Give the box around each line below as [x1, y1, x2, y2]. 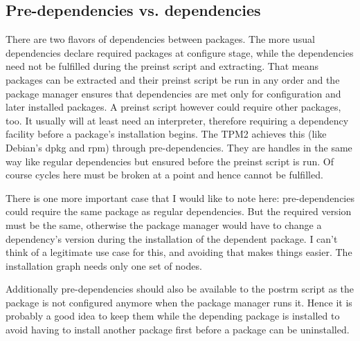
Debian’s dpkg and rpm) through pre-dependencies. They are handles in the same [6, 140, 352, 154]
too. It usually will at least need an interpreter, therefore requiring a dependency [6, 113, 349, 127]
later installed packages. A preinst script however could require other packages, [6, 100, 341, 114]
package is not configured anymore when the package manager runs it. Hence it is [6, 295, 352, 309]
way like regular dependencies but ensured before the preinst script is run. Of [6, 154, 334, 168]
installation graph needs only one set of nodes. [6, 258, 202, 273]
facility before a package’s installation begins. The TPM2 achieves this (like [6, 127, 327, 141]
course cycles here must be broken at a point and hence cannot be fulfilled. [6, 167, 323, 182]
